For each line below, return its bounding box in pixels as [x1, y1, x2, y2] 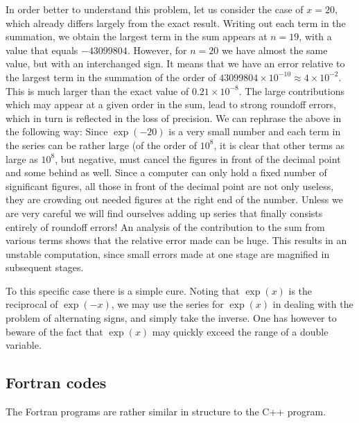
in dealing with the [272, 297, 353, 311]
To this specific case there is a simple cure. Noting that [6, 283, 240, 297]
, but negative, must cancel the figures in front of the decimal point [55, 151, 341, 166]
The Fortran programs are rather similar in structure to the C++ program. [6, 404, 326, 419]
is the [288, 283, 313, 297]
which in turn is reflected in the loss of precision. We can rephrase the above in [6, 110, 342, 125]
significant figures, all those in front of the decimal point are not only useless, [6, 178, 334, 193]
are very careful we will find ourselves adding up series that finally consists [6, 205, 323, 220]
